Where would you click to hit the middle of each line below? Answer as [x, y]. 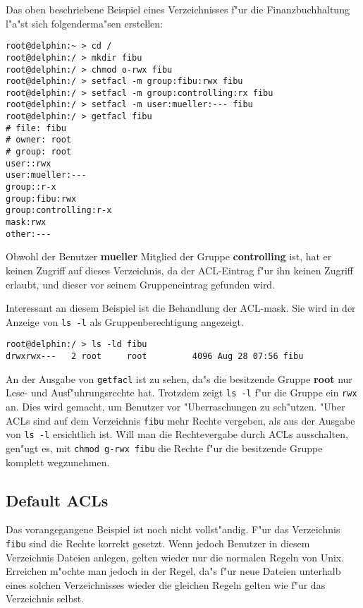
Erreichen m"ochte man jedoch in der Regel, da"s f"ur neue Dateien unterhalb [173, 571]
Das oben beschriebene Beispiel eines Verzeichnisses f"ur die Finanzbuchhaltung [178, 9]
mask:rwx [26, 223]
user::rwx [29, 163]
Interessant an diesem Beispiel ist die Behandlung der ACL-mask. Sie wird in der [181, 308]
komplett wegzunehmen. [58, 462]
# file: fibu [36, 128]
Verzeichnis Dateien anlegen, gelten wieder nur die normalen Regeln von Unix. [175, 557]
